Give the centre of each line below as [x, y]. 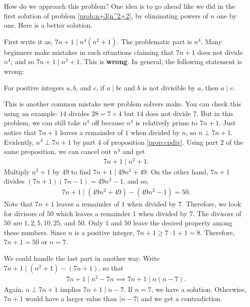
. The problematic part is [155, 41]
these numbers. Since [35, 232]
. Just [227, 123]
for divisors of [24, 213]
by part [84, 142]
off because [108, 123]
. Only [94, 223]
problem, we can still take [42, 123]
